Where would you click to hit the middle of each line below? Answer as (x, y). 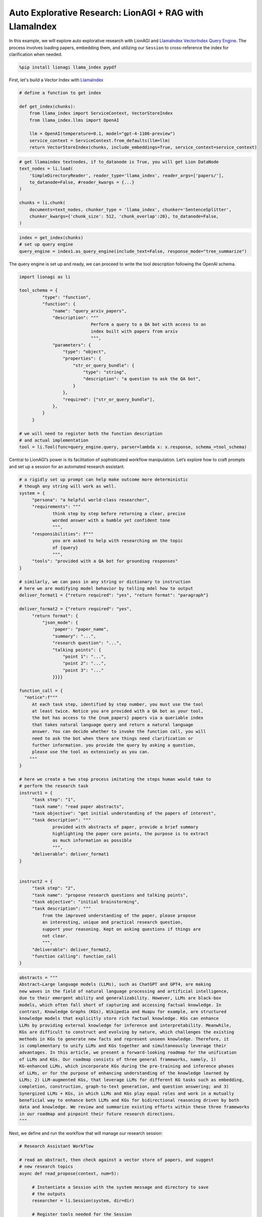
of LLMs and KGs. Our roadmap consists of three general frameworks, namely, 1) (118, 1059)
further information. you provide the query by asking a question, (114, 745)
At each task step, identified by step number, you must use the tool (118, 704)
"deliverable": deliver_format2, (72, 950)
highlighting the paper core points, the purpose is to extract (131, 834)
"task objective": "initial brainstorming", (86, 902)
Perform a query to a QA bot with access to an (148, 324)
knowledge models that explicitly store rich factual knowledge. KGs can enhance (119, 1018)
